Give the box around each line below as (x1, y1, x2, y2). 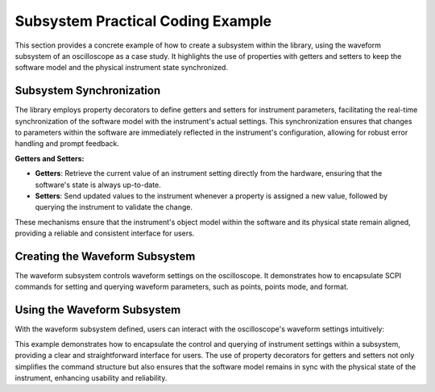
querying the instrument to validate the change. (35, 202, 193, 212)
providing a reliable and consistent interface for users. (14, 228, 195, 238)
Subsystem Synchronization (14, 84, 161, 98)
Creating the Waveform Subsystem (14, 249, 196, 263)
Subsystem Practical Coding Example (14, 12, 272, 30)
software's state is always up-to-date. (35, 180, 161, 190)
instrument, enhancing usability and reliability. (14, 373, 168, 382)
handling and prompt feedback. (14, 139, 120, 148)
